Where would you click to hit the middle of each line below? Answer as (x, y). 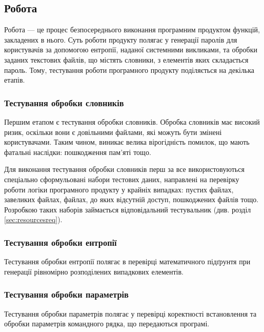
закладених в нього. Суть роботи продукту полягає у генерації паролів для (121, 39)
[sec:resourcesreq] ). (33, 219)
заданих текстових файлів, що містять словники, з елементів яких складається (126, 59)
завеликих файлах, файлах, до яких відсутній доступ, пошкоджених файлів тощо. (131, 199)
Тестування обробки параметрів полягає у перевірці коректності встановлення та (130, 313)
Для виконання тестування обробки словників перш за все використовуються (124, 169)
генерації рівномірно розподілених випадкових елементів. (94, 271)
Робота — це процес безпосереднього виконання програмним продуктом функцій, (132, 30)
